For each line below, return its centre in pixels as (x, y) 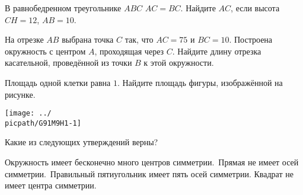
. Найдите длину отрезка (217, 51)
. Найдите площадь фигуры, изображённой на (200, 82)
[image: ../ (28, 114)
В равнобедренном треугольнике (63, 8)
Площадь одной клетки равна (58, 82)
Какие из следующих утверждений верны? (82, 142)
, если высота (255, 8)
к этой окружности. (179, 63)
